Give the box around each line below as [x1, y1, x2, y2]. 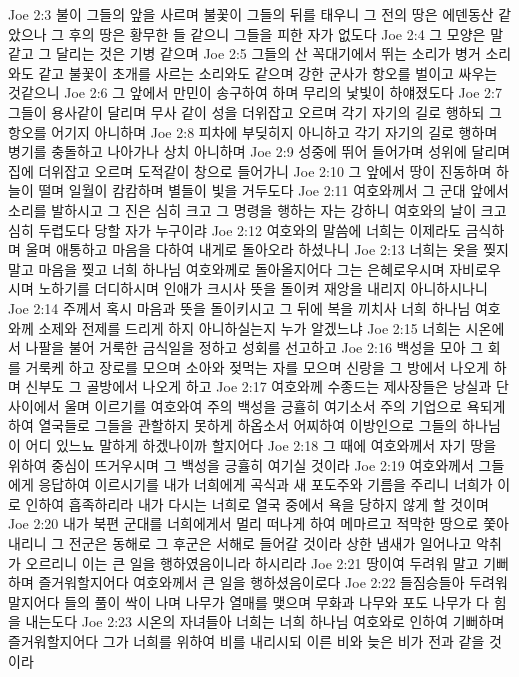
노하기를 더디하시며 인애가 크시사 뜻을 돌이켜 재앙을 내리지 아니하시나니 [38, 278, 488, 299]
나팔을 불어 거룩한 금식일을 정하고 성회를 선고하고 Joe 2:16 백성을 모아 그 [25, 337, 484, 358]
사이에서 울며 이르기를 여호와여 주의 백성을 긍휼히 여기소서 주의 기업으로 [8, 395, 463, 416]
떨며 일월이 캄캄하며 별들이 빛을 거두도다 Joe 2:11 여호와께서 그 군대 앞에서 [38, 180, 509, 201]
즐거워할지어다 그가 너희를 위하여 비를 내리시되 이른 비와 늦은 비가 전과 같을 [8, 631, 485, 651]
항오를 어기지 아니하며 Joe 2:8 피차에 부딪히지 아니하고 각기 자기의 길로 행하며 [8, 121, 498, 142]
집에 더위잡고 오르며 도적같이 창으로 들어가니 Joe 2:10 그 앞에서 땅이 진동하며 [8, 160, 492, 181]
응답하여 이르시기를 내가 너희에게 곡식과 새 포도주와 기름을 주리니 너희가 [38, 474, 493, 495]
